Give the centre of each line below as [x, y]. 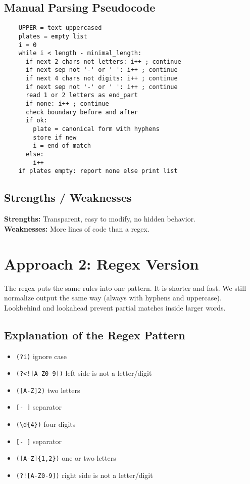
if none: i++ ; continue [67, 104]
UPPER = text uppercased [60, 28]
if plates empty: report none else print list [98, 171]
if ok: [36, 121]
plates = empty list [53, 36]
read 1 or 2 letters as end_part [82, 95]
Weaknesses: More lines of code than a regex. [77, 228]
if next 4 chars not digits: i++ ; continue [102, 79]
